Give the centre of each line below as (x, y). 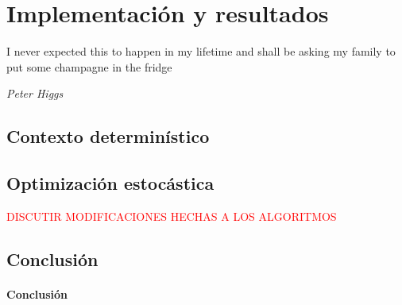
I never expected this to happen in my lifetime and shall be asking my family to (201, 51)
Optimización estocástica (110, 183)
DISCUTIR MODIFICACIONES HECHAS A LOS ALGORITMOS (172, 216)
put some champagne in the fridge (89, 66)
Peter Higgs (35, 93)
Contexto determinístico (108, 136)
